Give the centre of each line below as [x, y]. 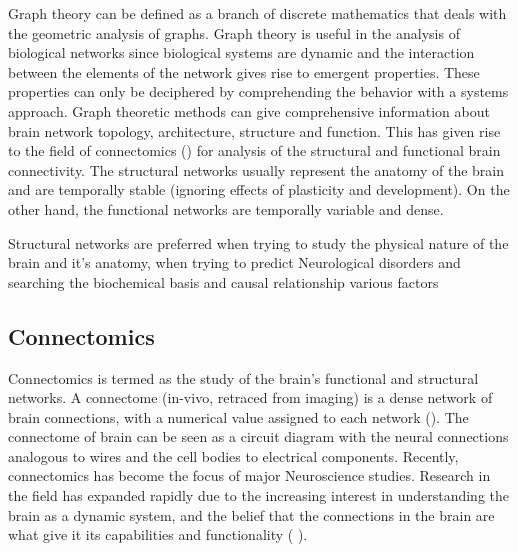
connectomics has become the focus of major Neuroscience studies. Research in [249, 475]
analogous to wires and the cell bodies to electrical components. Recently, [233, 455]
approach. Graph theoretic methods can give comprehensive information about [249, 110]
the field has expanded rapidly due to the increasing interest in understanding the [259, 495]
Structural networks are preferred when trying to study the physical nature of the [258, 242]
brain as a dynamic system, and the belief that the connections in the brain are [251, 514]
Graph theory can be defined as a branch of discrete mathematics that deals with [257, 13]
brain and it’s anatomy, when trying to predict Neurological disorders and [234, 262]
